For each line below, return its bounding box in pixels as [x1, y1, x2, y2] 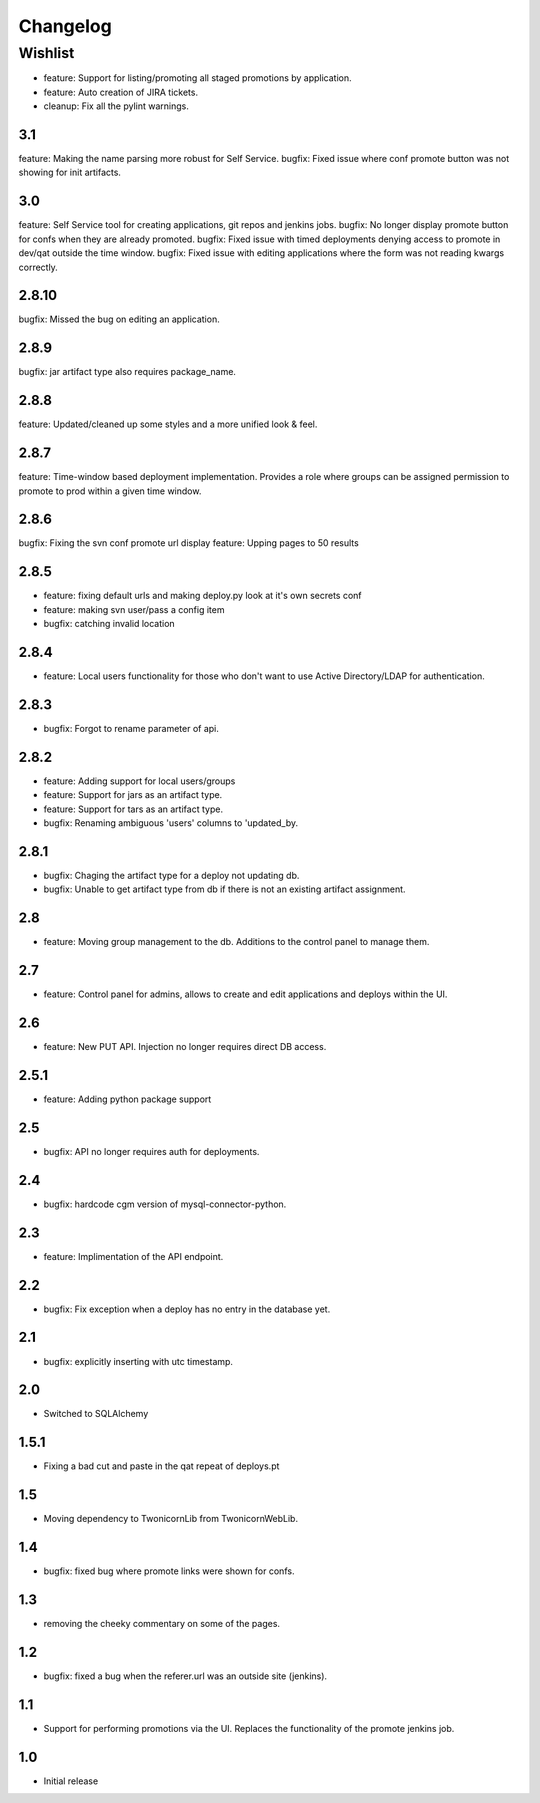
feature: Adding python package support [43, 1093, 212, 1105]
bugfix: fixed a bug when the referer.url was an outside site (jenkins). [43, 1670, 328, 1682]
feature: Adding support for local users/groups [43, 775, 236, 787]
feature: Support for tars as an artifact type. [43, 803, 224, 815]
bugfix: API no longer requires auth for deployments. [43, 1145, 260, 1157]
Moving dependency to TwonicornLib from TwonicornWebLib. [43, 1513, 299, 1525]
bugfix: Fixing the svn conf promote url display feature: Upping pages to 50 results [18, 537, 359, 549]
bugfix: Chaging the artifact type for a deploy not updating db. [43, 869, 300, 881]
